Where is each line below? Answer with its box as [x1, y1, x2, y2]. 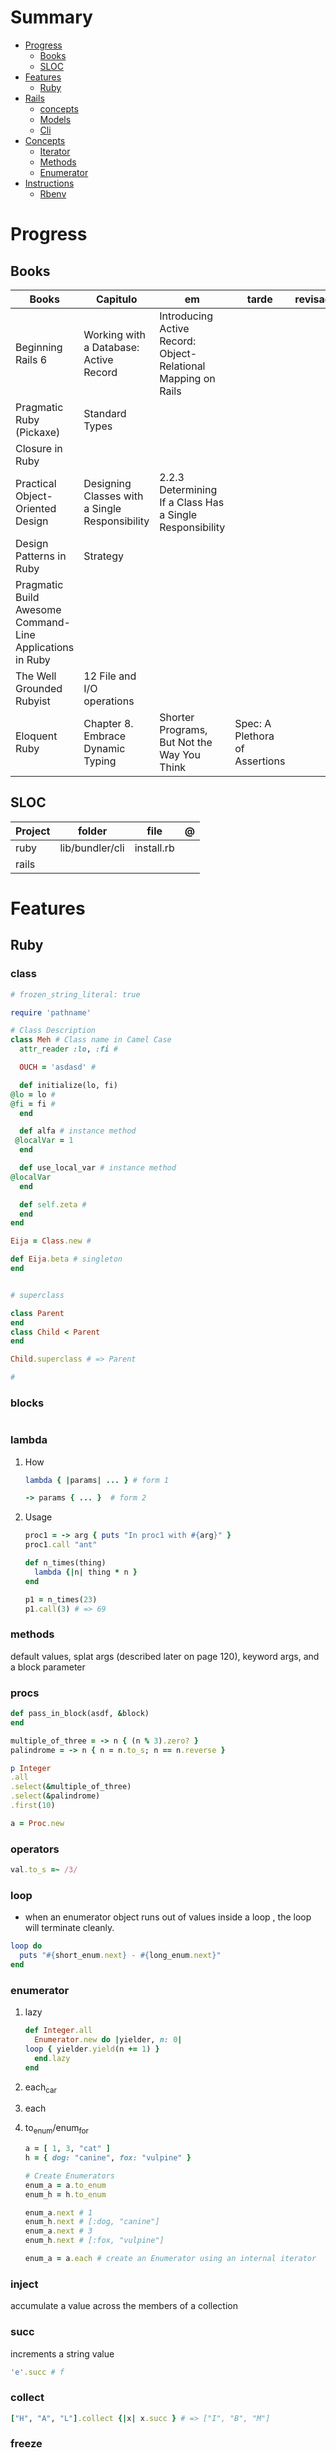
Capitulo [95, 292, 138, 306]
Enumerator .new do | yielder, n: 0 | [34, 2035, 183, 2045]
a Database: [83, 340, 140, 354]
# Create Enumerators [24, 2171, 115, 2181]
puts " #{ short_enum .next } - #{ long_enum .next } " [19, 1951, 222, 1961]
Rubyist [15, 694, 51, 708]
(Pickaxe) [15, 425, 61, 439]
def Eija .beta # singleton [10, 1254, 123, 1265]
